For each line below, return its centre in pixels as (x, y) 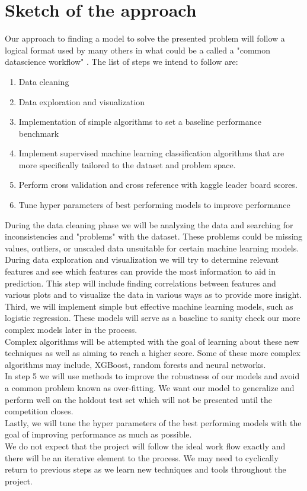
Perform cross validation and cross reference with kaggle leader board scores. (158, 185)
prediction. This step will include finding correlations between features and (140, 283)
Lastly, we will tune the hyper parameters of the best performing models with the (153, 422)
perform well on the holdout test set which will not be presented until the (139, 399)
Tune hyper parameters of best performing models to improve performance (154, 205)
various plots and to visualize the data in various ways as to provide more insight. (153, 295)
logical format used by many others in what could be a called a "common (137, 50)
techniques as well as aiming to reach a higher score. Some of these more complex (153, 353)
